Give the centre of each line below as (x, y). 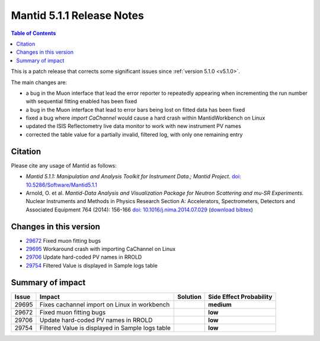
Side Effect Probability (240, 297)
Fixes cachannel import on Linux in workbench (105, 304)
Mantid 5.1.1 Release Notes (78, 15)
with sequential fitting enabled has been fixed (81, 101)
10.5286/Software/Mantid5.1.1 (61, 185)
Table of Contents (33, 33)
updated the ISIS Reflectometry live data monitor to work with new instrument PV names (133, 126)
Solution (189, 297)
